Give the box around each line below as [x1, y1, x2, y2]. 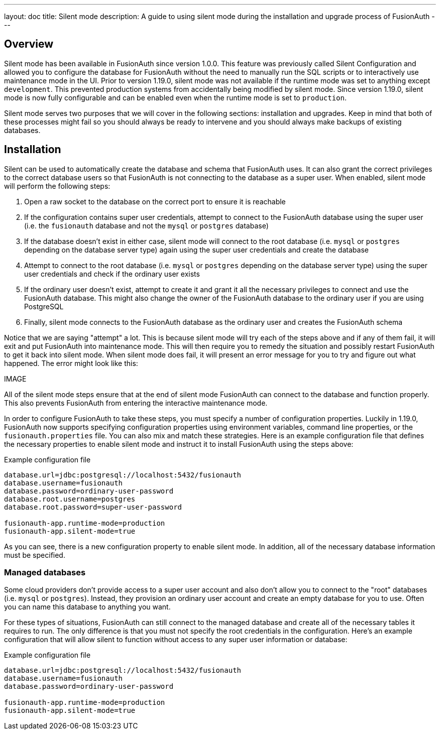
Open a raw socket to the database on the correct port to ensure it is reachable [24, 197, 286, 206]
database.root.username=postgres [4, 495, 136, 503]
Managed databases [4, 567, 86, 578]
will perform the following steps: [4, 181, 111, 190]
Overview [4, 38, 54, 51]
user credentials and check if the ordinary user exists [24, 269, 200, 278]
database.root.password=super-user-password [4, 503, 182, 511]
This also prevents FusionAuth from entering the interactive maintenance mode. [4, 398, 268, 407]
